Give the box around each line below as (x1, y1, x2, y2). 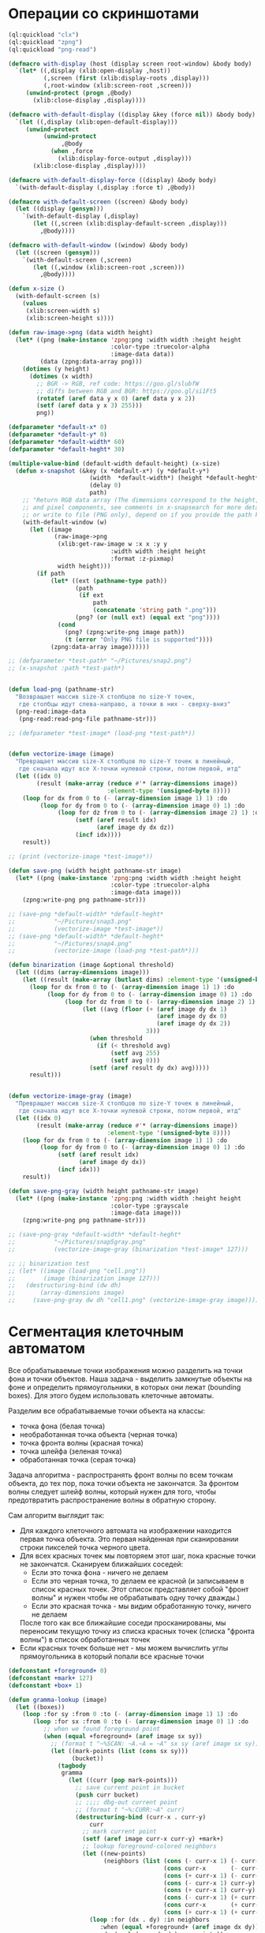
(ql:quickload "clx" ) (8, 31, 80, 39)
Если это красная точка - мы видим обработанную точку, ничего (31, 1602, 252, 1610)
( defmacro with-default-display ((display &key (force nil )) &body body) (8, 110, 256, 118)
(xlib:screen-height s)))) (25, 314, 114, 322)
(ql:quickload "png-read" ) (8, 45, 97, 54)
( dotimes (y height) (22, 365, 90, 373)
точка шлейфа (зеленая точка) (19, 1446, 122, 1456)
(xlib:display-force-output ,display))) (58, 155, 192, 162)
